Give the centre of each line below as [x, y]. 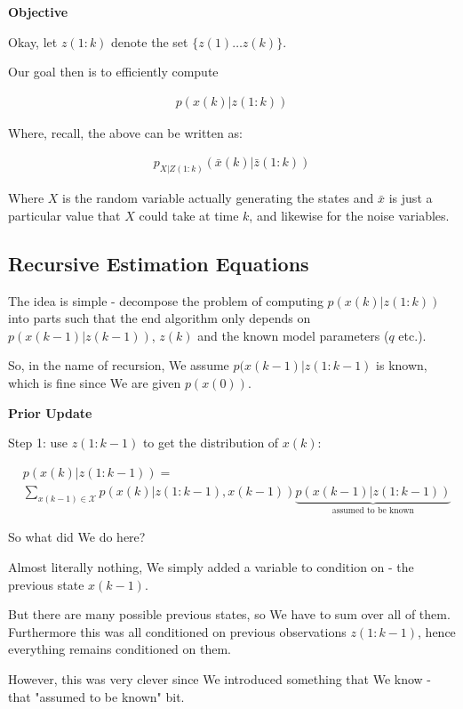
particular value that [64, 215]
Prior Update [50, 412]
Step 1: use [38, 443]
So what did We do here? [77, 537]
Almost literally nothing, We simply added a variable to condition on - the [211, 566]
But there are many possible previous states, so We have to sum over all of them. [229, 614]
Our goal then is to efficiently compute [113, 72]
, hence [437, 631]
